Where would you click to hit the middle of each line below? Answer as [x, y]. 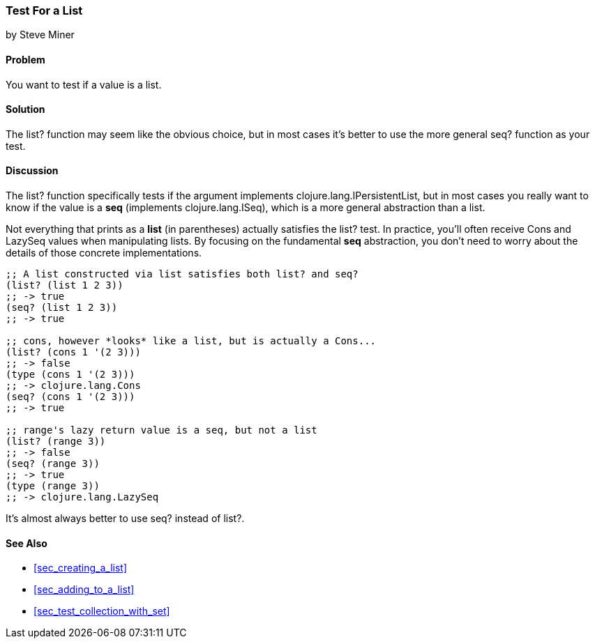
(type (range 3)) [53, 486]
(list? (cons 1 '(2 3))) [73, 352]
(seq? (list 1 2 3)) [62, 308]
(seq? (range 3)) [53, 464]
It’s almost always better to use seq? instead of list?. [125, 519]
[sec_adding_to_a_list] [84, 590]
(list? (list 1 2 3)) [65, 285]
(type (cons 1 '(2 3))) [70, 375]
